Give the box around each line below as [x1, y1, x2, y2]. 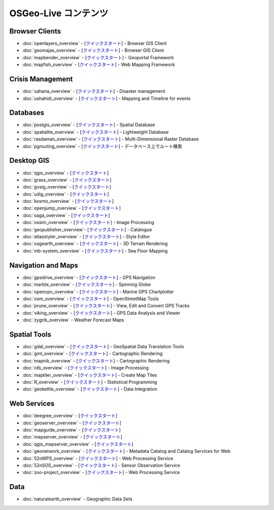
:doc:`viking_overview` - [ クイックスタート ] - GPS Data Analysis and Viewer [22, 310, 181, 316]
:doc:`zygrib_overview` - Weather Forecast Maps [22, 317, 124, 323]
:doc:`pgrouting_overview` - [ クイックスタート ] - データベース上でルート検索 [22, 143, 182, 149]
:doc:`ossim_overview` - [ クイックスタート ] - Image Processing [22, 220, 154, 226]
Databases [9, 108, 45, 117]
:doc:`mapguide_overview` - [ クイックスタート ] [22, 427, 121, 433]
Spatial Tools [9, 330, 52, 339]
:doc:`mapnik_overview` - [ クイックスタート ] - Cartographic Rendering [22, 357, 170, 363]
